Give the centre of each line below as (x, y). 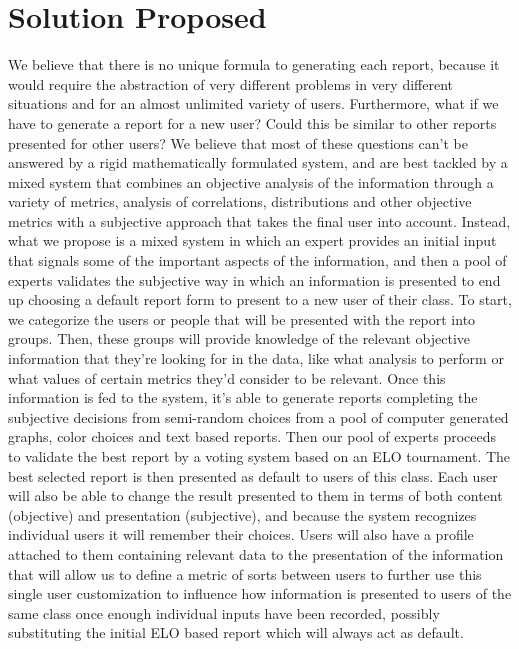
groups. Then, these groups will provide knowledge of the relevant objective (239, 338)
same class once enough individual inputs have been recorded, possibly (224, 612)
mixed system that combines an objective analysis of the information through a (251, 181)
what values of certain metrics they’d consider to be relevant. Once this (227, 377)
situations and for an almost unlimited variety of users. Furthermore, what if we (253, 103)
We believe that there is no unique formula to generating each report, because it (254, 64)
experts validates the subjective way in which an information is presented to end (254, 279)
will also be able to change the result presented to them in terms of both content (255, 495)
